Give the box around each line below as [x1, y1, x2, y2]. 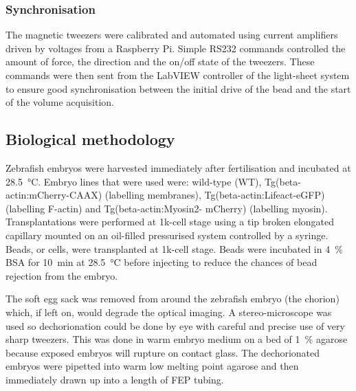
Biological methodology [5, 129, 175, 150]
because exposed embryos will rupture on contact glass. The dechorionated [5, 345, 320, 359]
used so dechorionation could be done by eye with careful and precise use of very [5, 318, 345, 333]
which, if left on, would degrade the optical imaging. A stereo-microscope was [5, 304, 332, 319]
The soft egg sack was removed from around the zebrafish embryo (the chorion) [5, 291, 340, 306]
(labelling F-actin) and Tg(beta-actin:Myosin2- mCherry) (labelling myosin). [5, 201, 328, 215]
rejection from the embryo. [5, 268, 118, 282]
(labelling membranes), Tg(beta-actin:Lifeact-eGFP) [104, 188, 325, 202]
